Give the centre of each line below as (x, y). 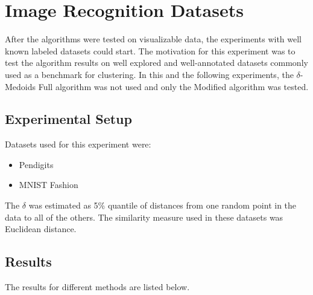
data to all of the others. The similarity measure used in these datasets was (144, 217)
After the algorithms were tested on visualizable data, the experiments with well (153, 39)
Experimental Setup (68, 119)
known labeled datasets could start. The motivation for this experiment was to (150, 50)
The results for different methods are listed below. (97, 287)
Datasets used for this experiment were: (78, 144)
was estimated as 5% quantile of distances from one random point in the (163, 205)
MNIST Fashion (49, 185)
